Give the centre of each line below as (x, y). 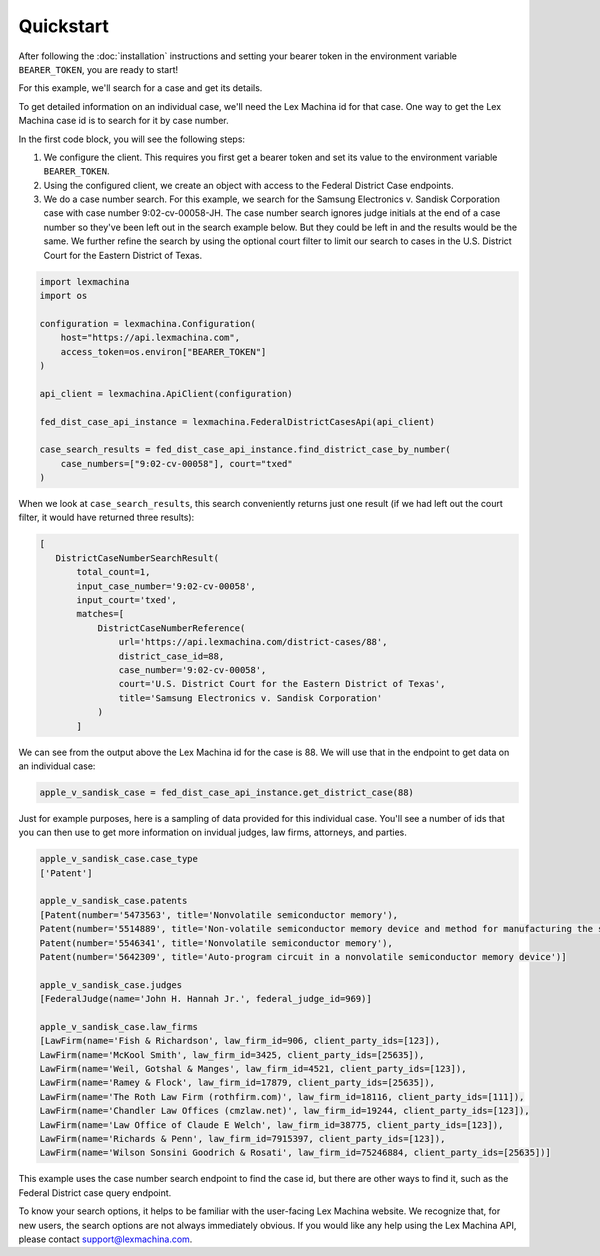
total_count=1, (113, 572)
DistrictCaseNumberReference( (171, 628)
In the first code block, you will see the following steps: (131, 139)
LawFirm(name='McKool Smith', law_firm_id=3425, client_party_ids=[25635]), (232, 1054)
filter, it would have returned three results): (106, 517)
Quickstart (64, 26)
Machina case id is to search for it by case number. (123, 121)
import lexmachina (84, 281)
